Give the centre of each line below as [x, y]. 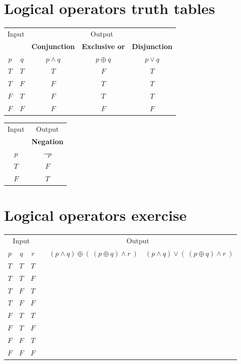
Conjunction [53, 46]
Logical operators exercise [95, 215]
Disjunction [152, 46]
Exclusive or [103, 46]
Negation [47, 141]
